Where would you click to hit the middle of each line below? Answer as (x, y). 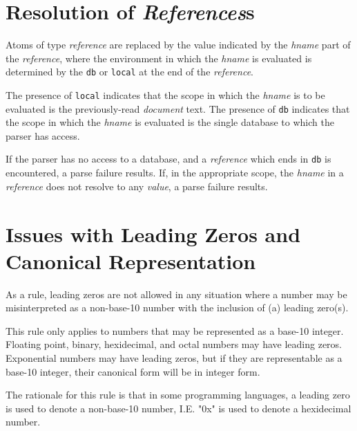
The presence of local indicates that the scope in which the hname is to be (165, 94)
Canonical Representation (131, 260)
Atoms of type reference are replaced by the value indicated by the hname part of (178, 45)
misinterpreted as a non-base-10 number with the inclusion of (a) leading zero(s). (177, 308)
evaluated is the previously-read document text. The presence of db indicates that (178, 108)
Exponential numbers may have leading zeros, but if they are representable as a (174, 358)
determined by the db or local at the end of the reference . (129, 72)
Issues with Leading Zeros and (153, 233)
